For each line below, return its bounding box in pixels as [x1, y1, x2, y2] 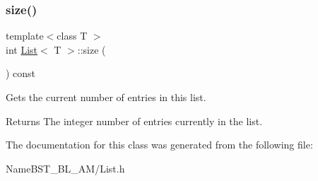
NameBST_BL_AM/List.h [6, 160, 125, 175]
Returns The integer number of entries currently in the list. [6, 113, 263, 128]
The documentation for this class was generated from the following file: [6, 137, 313, 152]
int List [6, 42, 38, 57]
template [6, 28, 44, 43]
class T [57, 28, 88, 43]
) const [6, 66, 36, 81]
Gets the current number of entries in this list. [6, 90, 206, 104]
